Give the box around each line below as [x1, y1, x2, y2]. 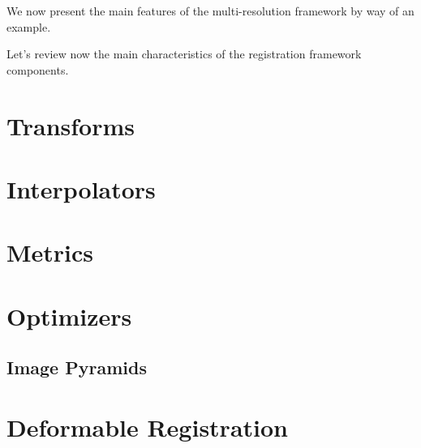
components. [6, 61, 69, 78]
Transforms [6, 109, 135, 142]
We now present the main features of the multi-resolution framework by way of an [6, 2, 415, 19]
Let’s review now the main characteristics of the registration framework [6, 45, 362, 62]
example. [6, 18, 51, 35]
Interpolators [6, 172, 156, 205]
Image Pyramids [6, 355, 147, 380]
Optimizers [6, 299, 132, 332]
